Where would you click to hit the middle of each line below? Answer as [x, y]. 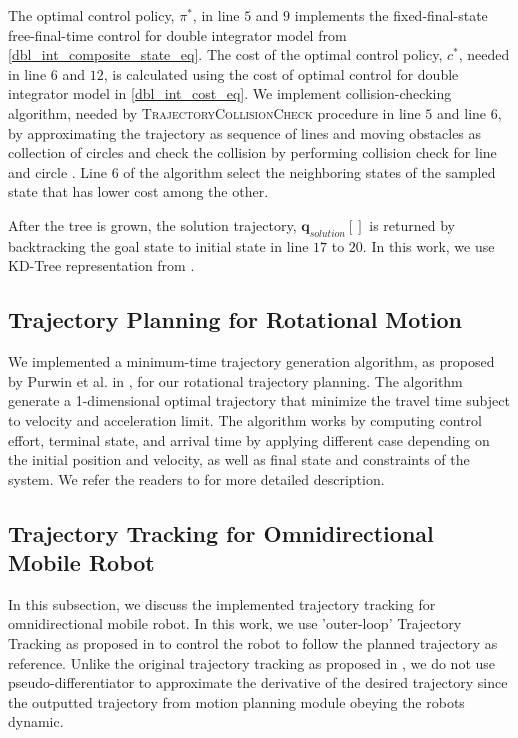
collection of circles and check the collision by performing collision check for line [252, 152]
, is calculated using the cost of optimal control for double [281, 73]
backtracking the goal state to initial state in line [158, 245]
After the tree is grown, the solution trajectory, [152, 224]
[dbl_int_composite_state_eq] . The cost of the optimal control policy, [225, 54]
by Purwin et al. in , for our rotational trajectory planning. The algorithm [235, 380]
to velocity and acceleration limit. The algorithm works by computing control [245, 419]
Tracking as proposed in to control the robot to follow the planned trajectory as [253, 643]
